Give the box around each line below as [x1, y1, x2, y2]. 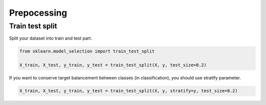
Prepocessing [9, 7, 67, 18]
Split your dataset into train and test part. [9, 35, 92, 41]
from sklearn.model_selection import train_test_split [19, 49, 155, 54]
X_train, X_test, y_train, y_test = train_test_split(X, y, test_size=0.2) [19, 62, 207, 68]
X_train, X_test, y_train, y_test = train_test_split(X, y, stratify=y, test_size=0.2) [19, 88, 238, 94]
